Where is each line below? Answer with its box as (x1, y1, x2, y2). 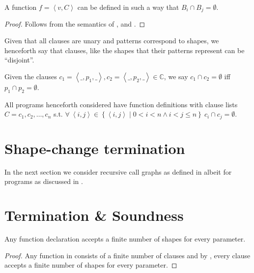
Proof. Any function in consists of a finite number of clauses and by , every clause (4, 250, 251, 260)
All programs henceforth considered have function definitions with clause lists (4, 99, 238, 109)
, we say (164, 71, 188, 81)
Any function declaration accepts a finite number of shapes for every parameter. (4, 234, 246, 244)
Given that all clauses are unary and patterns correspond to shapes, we (4, 35, 219, 46)
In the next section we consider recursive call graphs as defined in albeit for (4, 166, 232, 177)
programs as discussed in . (4, 176, 83, 186)
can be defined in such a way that (77, 2, 179, 12)
